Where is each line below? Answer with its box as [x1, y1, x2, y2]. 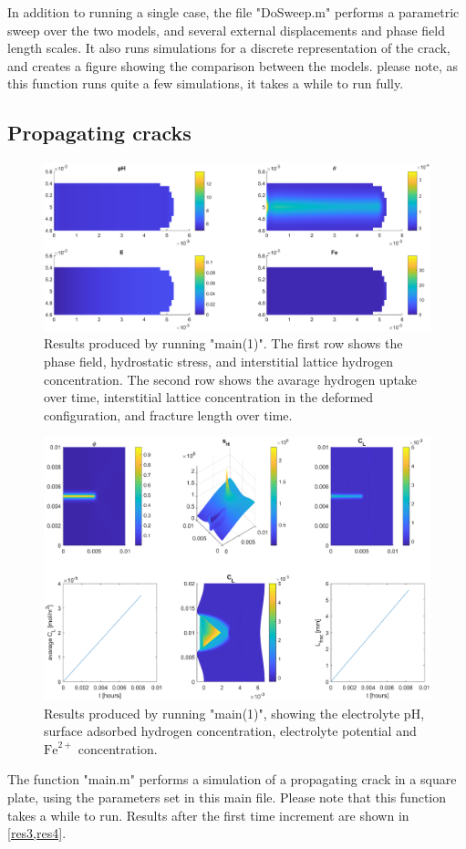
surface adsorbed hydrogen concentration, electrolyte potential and [44, 721, 417, 740]
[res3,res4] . [7, 823, 67, 843]
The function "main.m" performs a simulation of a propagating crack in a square [7, 770, 457, 789]
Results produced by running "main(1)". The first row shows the [44, 334, 403, 353]
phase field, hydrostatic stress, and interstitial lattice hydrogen [44, 352, 393, 371]
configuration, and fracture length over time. [44, 405, 293, 424]
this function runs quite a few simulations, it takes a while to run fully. [7, 74, 404, 93]
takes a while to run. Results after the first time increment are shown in [7, 805, 409, 824]
